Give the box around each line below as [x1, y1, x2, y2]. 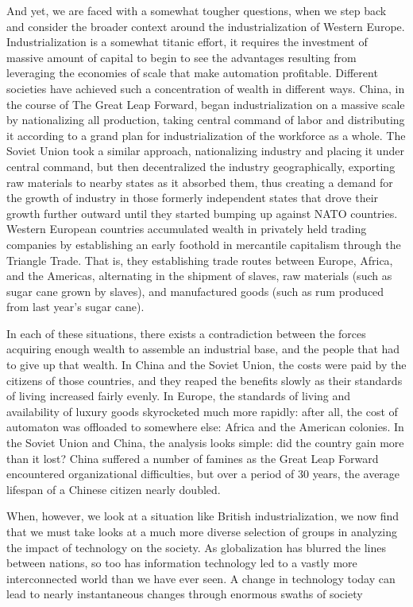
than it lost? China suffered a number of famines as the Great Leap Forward [6, 449, 379, 466]
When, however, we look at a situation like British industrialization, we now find [6, 508, 399, 524]
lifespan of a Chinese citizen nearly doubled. [6, 481, 221, 497]
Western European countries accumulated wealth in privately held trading [6, 220, 367, 237]
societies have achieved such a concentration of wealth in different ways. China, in [6, 80, 405, 96]
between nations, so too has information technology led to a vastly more [6, 554, 357, 571]
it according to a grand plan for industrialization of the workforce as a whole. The [6, 126, 406, 143]
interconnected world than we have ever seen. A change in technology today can [6, 570, 396, 586]
